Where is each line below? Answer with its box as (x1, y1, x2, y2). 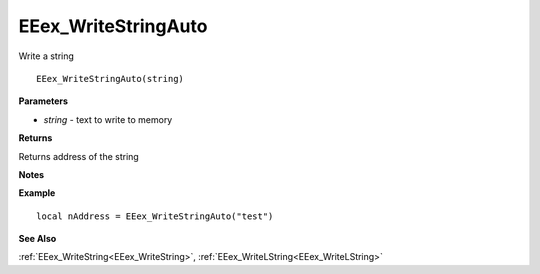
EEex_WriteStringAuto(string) (36, 73, 185, 84)
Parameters (18, 95, 69, 107)
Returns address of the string (18, 150, 139, 162)
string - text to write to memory (43, 113, 173, 125)
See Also (18, 233, 57, 245)
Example (18, 187, 56, 199)
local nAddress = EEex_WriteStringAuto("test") (36, 210, 274, 222)
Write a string (18, 50, 75, 62)
